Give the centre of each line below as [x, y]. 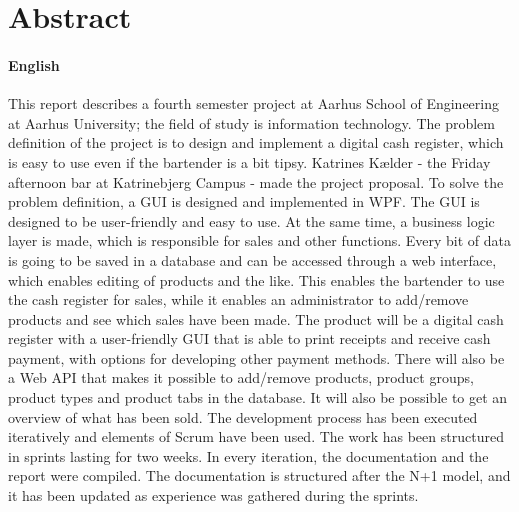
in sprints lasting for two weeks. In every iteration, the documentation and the [248, 455]
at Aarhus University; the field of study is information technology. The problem [252, 122]
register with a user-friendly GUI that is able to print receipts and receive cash [249, 338]
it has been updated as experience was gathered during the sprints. [213, 495]
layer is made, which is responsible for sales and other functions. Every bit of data [259, 240]
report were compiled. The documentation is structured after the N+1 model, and [259, 475]
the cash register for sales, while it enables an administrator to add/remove [238, 299]
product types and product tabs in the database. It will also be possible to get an [258, 397]
